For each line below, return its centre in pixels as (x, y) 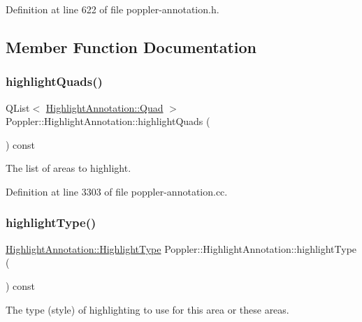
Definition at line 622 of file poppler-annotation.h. (113, 9)
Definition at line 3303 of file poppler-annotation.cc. (117, 191)
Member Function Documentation (131, 46)
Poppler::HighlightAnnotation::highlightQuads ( (108, 121)
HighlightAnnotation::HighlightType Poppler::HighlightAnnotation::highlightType (181, 248)
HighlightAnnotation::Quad (104, 107)
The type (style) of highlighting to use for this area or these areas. (147, 309)
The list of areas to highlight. (68, 168)
